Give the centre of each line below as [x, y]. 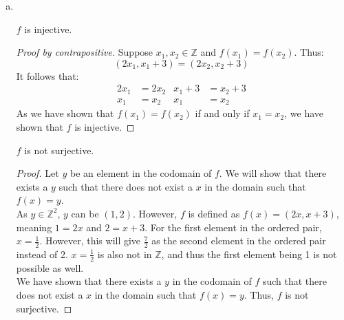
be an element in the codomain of [141, 173]
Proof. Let [37, 173]
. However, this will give [90, 241]
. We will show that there [273, 173]
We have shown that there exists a [89, 281]
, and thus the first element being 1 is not [249, 254]
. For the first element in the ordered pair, [233, 227]
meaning [34, 227]
